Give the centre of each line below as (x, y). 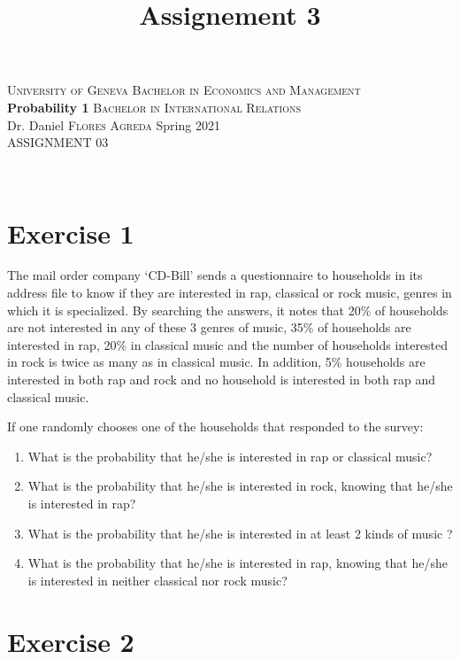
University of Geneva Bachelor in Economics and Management (184, 90)
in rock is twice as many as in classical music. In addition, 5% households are (216, 362)
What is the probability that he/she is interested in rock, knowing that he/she (240, 486)
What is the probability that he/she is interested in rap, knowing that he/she (238, 563)
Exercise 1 (71, 233)
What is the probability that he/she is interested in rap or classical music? (230, 456)
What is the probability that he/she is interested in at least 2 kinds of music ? (240, 533)
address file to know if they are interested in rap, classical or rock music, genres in (230, 293)
